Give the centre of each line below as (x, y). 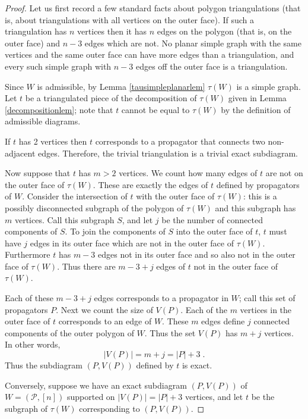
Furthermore (28, 254)
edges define (223, 321)
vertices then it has (112, 31)
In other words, (33, 344)
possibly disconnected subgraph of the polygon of (94, 207)
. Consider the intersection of (75, 196)
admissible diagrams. (43, 121)
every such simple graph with (58, 66)
